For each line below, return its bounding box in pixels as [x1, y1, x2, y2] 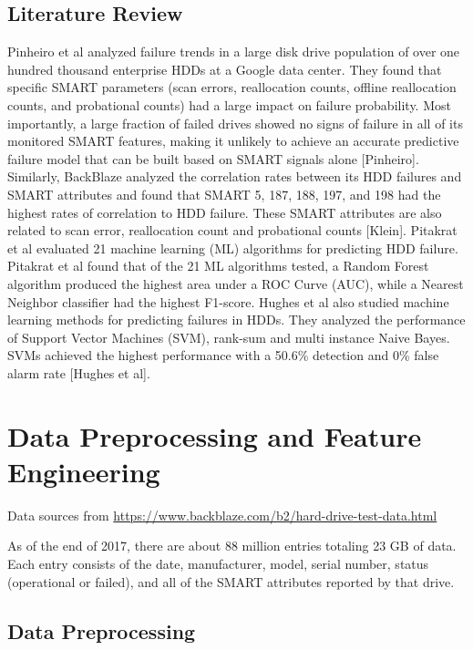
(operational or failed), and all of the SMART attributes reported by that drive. [7, 572, 455, 591]
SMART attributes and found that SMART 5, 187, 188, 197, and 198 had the [7, 184, 441, 203]
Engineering [7, 452, 160, 490]
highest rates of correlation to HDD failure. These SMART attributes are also [7, 202, 442, 222]
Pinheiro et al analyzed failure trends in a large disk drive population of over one [7, 42, 460, 61]
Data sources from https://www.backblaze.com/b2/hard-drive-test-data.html [7, 505, 437, 524]
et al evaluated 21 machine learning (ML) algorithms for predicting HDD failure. [7, 238, 458, 257]
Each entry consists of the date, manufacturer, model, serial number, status [7, 553, 429, 573]
